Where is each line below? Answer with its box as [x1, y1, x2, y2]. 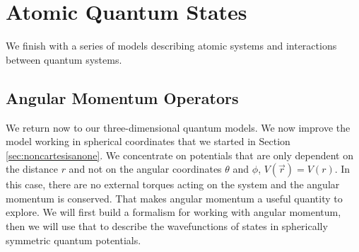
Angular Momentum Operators [6, 86, 239, 108]
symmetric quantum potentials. [6, 232, 141, 247]
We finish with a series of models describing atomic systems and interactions [6, 38, 337, 53]
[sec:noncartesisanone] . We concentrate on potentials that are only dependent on [6, 147, 353, 162]
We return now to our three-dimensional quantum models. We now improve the [6, 120, 351, 134]
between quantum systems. [6, 52, 122, 67]
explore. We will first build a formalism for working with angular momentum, [6, 205, 341, 219]
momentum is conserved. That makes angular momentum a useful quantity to [6, 190, 343, 205]
